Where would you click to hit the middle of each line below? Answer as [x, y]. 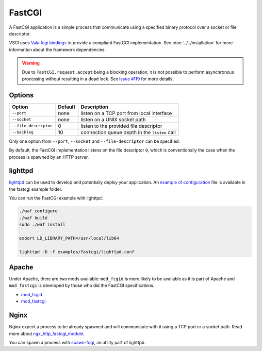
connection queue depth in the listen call [128, 132]
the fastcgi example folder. [36, 189]
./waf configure [39, 211]
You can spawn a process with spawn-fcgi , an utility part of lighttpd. [77, 342]
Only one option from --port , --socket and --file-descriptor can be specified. [94, 141]
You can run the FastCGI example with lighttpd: [56, 198]
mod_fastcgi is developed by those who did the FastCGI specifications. [82, 285]
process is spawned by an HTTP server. [49, 157]
